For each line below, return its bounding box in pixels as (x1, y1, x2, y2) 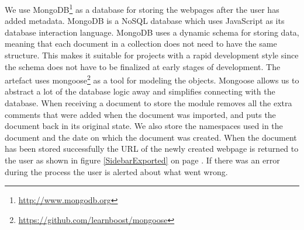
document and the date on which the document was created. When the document (5, 131, 297, 143)
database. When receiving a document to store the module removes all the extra (5, 97, 292, 109)
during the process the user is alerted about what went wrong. (5, 165, 228, 177)
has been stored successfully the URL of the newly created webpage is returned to (5, 142, 299, 155)
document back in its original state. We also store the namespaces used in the (5, 120, 283, 132)
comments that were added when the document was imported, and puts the (5, 108, 276, 120)
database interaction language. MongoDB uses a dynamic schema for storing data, (5, 26, 299, 38)
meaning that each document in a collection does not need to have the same (5, 37, 277, 50)
